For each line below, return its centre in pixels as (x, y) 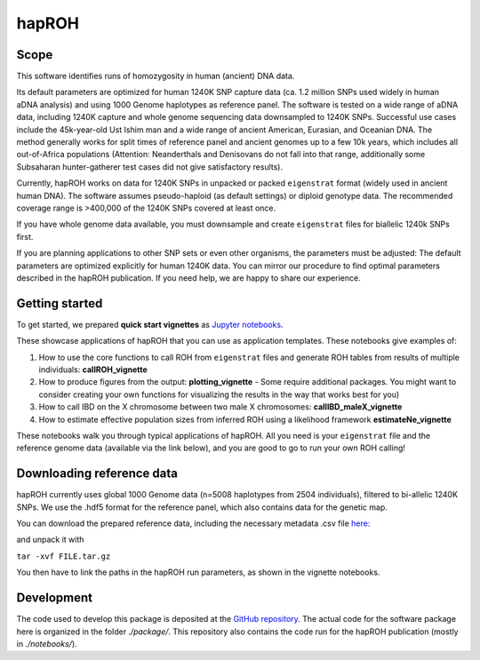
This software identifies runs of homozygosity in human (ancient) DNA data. (156, 76)
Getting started (60, 303)
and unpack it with (50, 540)
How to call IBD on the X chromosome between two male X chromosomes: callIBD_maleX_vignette (220, 407)
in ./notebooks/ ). (47, 643)
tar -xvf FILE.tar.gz (64, 556)
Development (55, 598)
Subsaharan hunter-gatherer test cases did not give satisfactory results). (150, 167)
